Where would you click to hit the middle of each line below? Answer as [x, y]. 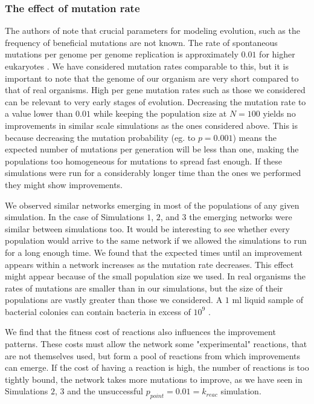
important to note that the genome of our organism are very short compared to [152, 78]
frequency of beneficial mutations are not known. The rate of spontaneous [141, 42]
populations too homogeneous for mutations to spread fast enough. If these [144, 161]
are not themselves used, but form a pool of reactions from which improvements [152, 355]
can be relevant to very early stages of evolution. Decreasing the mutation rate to [155, 101]
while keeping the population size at [160, 113]
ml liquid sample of [268, 300]
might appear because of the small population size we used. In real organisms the [155, 276]
